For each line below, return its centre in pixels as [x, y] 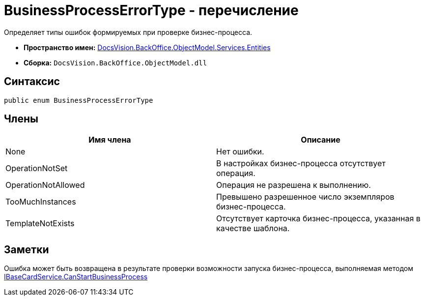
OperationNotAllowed [45, 185]
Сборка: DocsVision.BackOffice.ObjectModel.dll [115, 62]
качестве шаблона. [253, 228]
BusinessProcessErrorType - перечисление [151, 10]
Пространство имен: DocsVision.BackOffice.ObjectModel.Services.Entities [147, 47]
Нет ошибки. [240, 152]
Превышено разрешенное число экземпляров [305, 197]
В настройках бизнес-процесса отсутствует [301, 164]
